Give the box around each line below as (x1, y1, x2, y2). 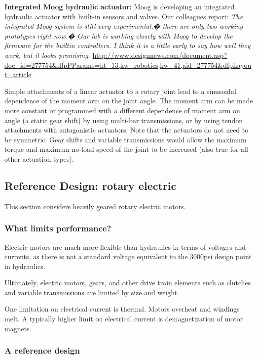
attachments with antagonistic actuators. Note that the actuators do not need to (4, 125, 249, 135)
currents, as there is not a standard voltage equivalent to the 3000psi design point (4, 251, 252, 262)
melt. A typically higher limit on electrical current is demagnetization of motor (4, 314, 243, 324)
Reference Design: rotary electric (4, 178, 177, 193)
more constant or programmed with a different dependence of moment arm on (4, 105, 240, 115)
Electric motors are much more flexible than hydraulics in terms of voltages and (4, 241, 246, 252)
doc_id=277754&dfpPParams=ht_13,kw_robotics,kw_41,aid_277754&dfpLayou (4, 59, 252, 70)
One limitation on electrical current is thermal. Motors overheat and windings (4, 304, 240, 314)
